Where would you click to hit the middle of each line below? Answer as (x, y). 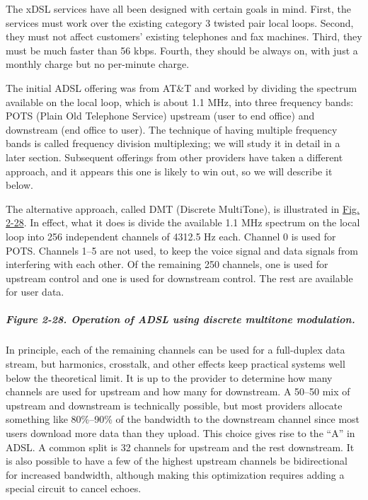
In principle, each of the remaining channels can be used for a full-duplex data (176, 350)
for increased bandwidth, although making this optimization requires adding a (175, 474)
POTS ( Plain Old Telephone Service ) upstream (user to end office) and (160, 116)
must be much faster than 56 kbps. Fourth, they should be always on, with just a (182, 50)
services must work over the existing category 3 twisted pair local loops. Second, (180, 22)
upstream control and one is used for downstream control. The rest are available (179, 278)
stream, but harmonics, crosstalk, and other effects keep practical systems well (176, 364)
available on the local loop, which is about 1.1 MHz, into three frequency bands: (180, 101)
